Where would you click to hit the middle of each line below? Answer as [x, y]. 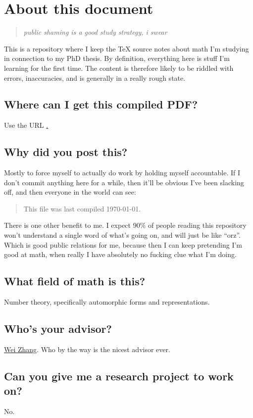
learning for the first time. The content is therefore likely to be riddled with [119, 68]
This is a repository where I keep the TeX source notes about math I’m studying [126, 48]
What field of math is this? [75, 281]
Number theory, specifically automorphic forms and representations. [107, 302]
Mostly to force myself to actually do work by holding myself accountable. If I [122, 173]
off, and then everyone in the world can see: [70, 192]
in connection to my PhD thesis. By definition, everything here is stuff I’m [117, 58]
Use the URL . [26, 125]
